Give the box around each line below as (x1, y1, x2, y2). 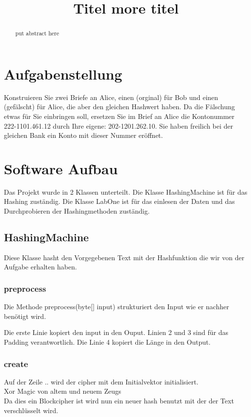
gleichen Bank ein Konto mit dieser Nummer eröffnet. (4, 130, 163, 140)
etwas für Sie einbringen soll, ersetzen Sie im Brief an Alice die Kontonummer (4, 111, 235, 121)
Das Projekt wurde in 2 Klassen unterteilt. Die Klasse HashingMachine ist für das (4, 186, 248, 197)
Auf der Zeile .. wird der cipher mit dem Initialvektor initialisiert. (4, 376, 199, 386)
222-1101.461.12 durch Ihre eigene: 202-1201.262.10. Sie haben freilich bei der (4, 120, 234, 131)
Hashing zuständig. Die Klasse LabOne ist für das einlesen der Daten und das (4, 196, 235, 206)
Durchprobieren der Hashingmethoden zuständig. (4, 206, 150, 216)
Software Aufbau (4, 158, 118, 178)
